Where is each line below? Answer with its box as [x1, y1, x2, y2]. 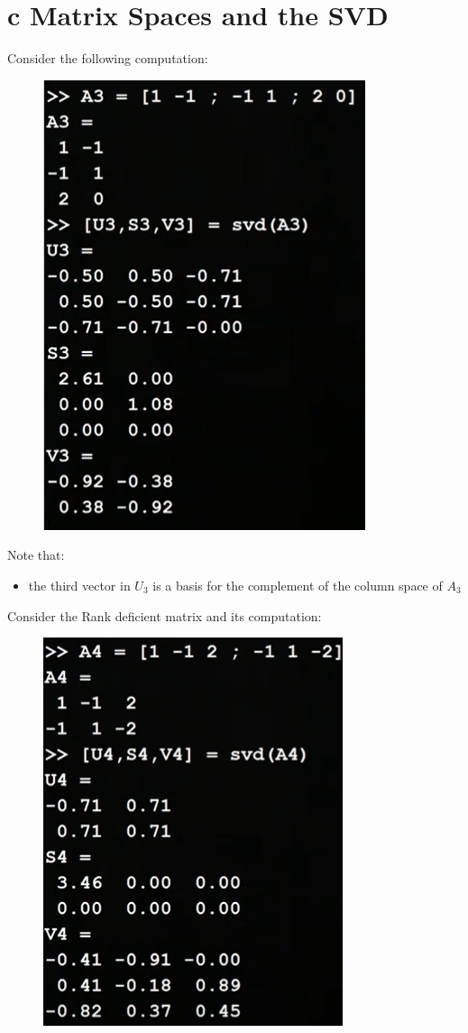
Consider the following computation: [7, 49, 208, 68]
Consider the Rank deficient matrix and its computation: [7, 606, 322, 625]
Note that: [7, 545, 65, 564]
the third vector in [28, 575, 131, 594]
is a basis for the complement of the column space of [152, 575, 443, 594]
